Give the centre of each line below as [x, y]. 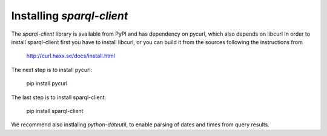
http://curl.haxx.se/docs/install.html [71, 56]
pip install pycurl [47, 83]
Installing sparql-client [70, 16]
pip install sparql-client [55, 111]
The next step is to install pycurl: [52, 70]
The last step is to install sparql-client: [59, 97]
